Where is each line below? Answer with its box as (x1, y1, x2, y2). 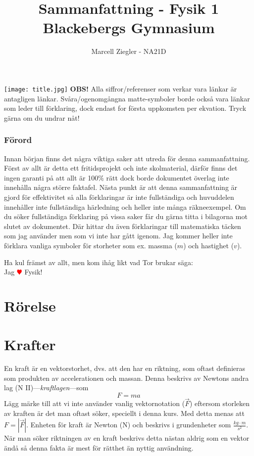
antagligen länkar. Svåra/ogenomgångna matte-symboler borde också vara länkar (4, 93, 250, 103)
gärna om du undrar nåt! (4, 112, 80, 123)
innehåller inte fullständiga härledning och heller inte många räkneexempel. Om (4, 201, 246, 212)
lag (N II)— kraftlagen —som (4, 382, 89, 393)
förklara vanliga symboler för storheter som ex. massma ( (4, 240, 177, 250)
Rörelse (4, 295, 56, 316)
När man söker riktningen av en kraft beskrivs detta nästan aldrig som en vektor (4, 433, 250, 443)
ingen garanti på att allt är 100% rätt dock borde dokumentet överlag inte (4, 172, 229, 182)
